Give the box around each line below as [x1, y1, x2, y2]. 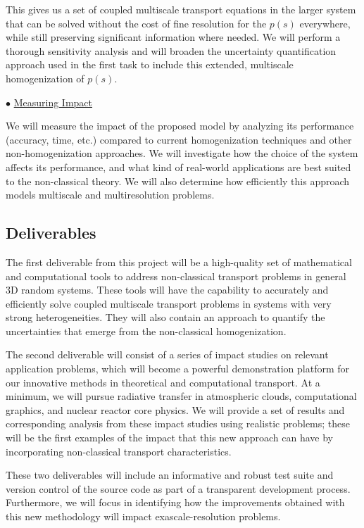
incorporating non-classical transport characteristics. [6, 444, 232, 458]
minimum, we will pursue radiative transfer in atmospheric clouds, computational [6, 389, 357, 403]
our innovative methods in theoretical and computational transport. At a [6, 375, 320, 389]
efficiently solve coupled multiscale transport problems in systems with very [6, 296, 332, 310]
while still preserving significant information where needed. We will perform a [6, 30, 341, 44]
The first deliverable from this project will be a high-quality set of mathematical [6, 254, 352, 269]
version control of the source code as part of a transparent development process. [6, 481, 351, 496]
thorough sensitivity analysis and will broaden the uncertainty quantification [6, 43, 337, 58]
